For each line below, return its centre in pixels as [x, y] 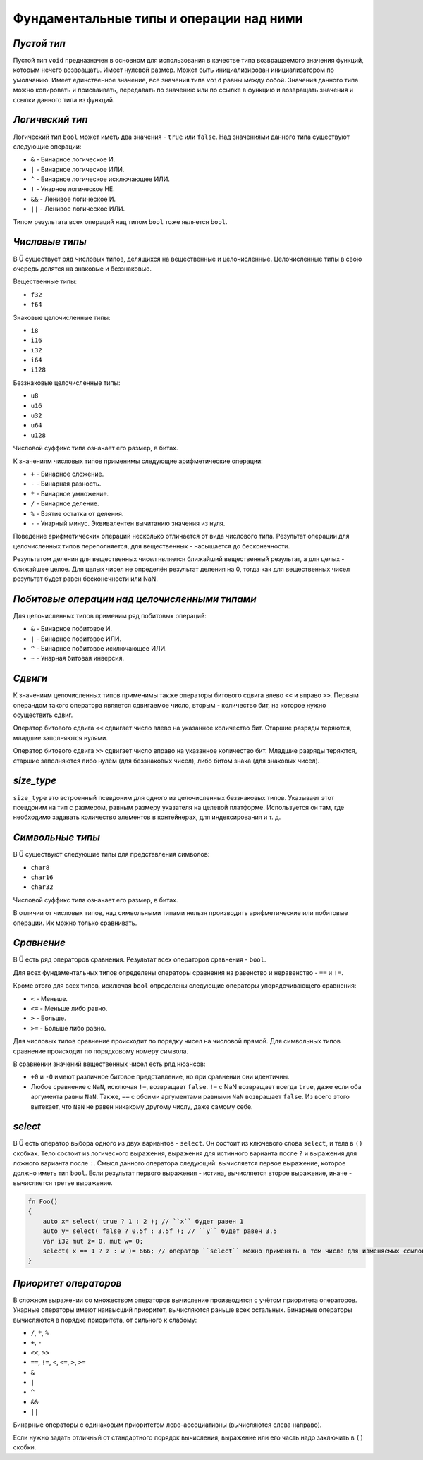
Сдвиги [30, 679]
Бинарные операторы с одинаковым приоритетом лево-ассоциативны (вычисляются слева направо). [167, 1425]
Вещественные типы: [45, 281]
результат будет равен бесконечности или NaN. [86, 579]
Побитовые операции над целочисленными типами [135, 599]
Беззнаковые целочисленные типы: [67, 382]
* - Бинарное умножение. [70, 493]
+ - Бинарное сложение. [67, 474]
